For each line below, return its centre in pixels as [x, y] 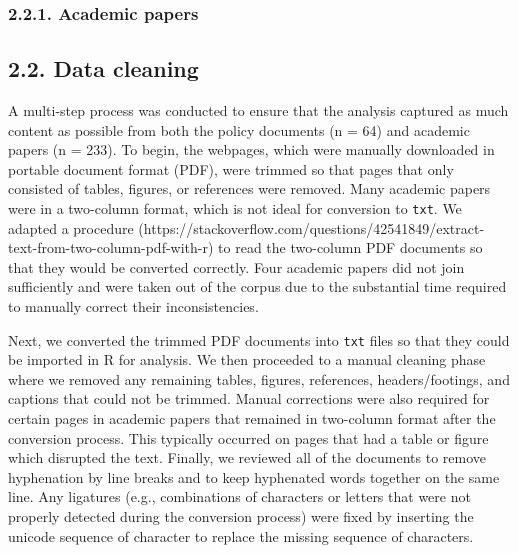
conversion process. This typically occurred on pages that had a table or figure [248, 437]
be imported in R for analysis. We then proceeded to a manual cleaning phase [247, 359]
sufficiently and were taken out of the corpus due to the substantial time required [257, 286]
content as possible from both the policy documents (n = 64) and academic [239, 129]
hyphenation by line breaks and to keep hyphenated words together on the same [254, 476]
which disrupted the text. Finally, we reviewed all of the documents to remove [247, 457]
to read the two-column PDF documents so [350, 247]
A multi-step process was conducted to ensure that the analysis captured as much [258, 110]
